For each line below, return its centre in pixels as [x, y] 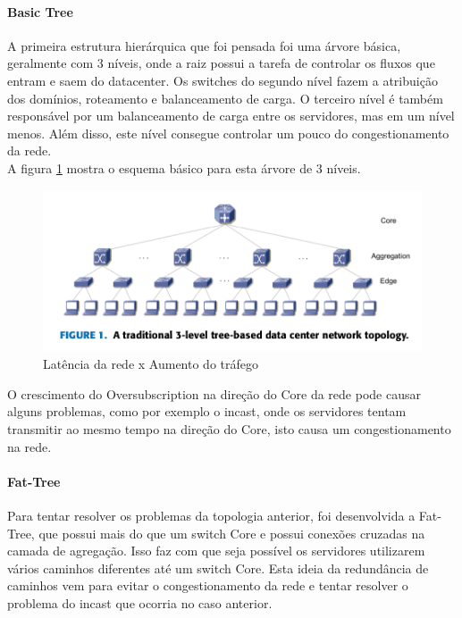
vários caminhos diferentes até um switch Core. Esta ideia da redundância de [218, 568]
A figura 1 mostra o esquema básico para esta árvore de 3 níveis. [184, 167]
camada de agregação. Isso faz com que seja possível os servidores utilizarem [216, 551]
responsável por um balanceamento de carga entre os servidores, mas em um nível [231, 116]
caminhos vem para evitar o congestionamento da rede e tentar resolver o [208, 585]
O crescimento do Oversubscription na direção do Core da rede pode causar [214, 393]
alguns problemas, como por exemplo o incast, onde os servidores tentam [207, 411]
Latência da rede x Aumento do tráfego [151, 364]
